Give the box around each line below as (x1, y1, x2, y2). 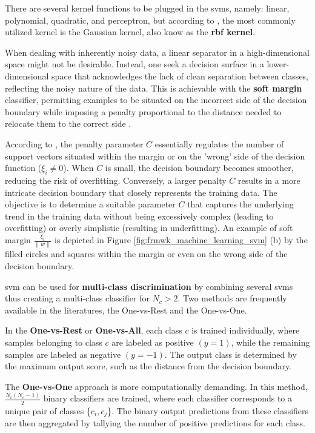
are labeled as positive (111, 336, 194, 349)
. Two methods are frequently (177, 292, 287, 304)
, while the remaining (231, 336, 310, 349)
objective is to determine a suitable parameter (5, 198, 176, 210)
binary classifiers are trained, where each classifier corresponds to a (43, 392, 292, 404)
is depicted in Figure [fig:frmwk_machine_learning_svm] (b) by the (55, 233, 308, 246)
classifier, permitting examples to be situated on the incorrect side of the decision (5, 93, 307, 106)
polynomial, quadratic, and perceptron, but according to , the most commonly (5, 13, 296, 26)
